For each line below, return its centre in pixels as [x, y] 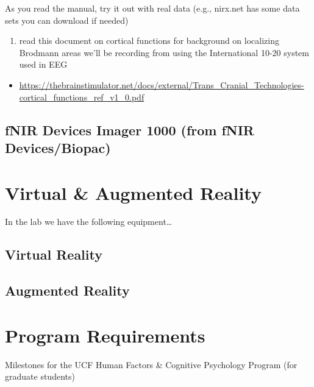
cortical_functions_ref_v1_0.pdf [82, 97]
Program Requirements [105, 335]
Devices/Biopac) [58, 147]
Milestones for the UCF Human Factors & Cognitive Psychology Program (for [151, 364]
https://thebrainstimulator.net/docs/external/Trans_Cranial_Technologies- [162, 84]
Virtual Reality [54, 254]
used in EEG [43, 64]
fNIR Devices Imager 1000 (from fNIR [130, 130]
